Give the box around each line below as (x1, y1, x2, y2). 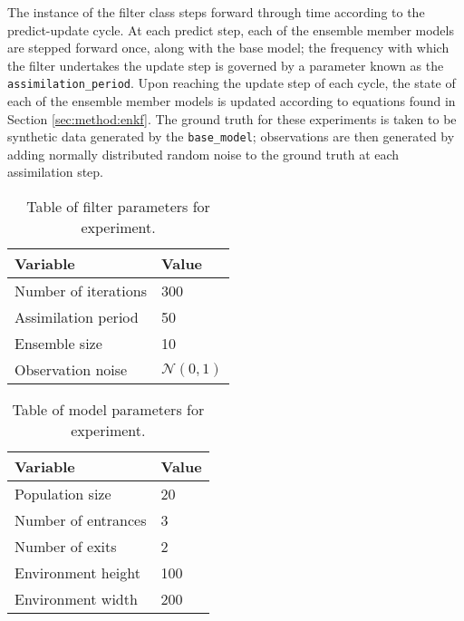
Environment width (14, 588, 138, 610)
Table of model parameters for (12, 399, 205, 421)
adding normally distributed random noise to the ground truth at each (7, 144, 400, 163)
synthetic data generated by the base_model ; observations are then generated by (7, 127, 455, 146)
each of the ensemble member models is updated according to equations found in (7, 92, 456, 111)
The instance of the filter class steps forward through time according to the (7, 3, 425, 21)
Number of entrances (14, 509, 147, 531)
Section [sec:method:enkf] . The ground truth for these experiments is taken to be (7, 109, 457, 128)
